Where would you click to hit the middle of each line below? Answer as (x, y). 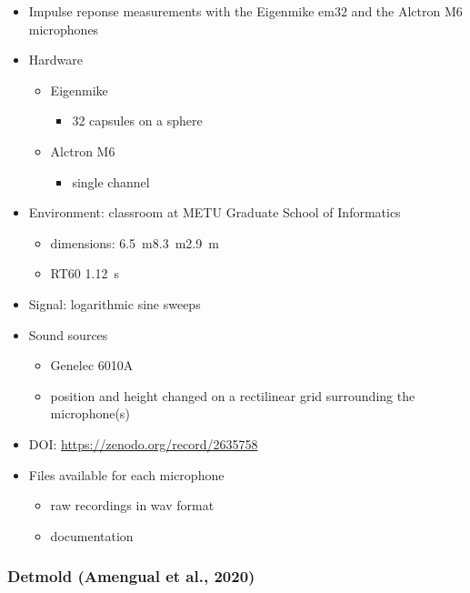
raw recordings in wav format (132, 505)
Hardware (55, 60)
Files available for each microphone (126, 474)
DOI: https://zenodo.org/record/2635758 (143, 443)
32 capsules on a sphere (137, 121)
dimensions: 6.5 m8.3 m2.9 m (135, 242)
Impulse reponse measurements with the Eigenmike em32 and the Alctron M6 (245, 11)
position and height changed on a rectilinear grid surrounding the (233, 395)
